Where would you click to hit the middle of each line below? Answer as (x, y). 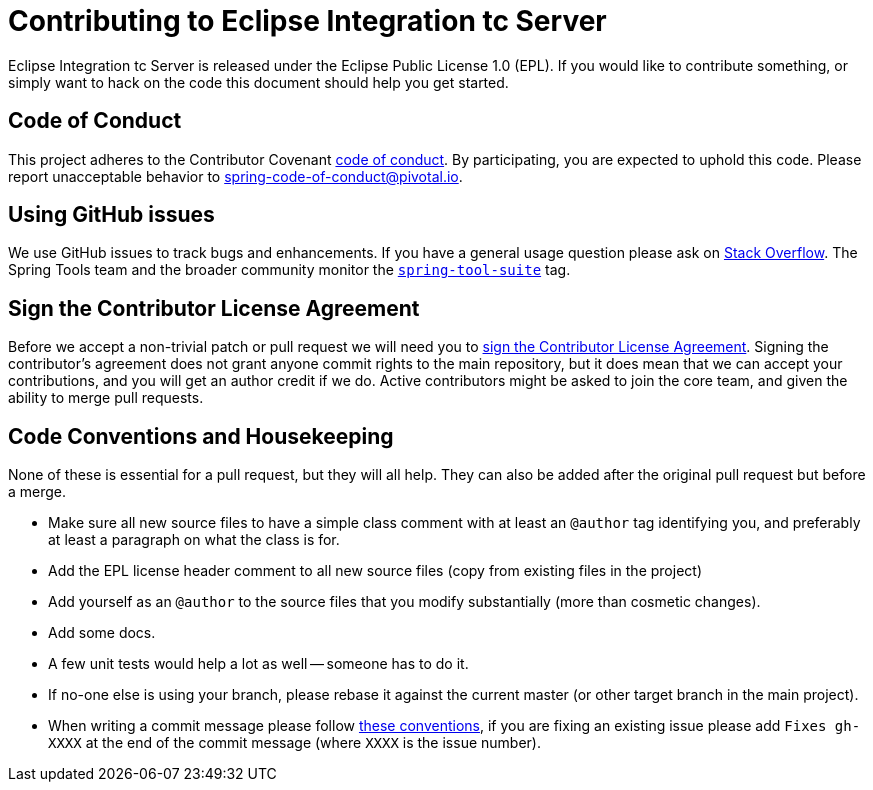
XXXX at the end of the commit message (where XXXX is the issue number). (294, 743)
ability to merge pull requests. (106, 398)
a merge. (37, 492)
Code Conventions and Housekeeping (201, 436)
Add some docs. (102, 633)
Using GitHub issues (111, 215)
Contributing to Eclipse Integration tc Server (307, 21)
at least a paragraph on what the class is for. (194, 540)
